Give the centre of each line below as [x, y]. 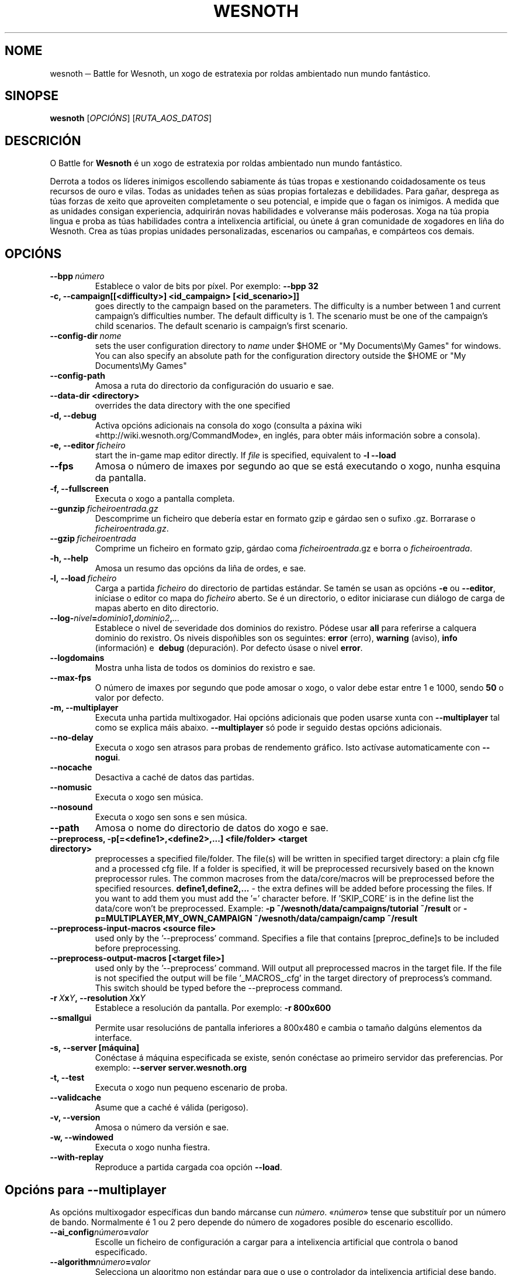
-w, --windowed [82, 1137]
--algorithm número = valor [100, 1262]
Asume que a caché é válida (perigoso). [172, 1108]
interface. [113, 1038]
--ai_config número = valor [99, 1232]
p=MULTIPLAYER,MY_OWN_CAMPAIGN [174, 918]
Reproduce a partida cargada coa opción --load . [188, 1167]
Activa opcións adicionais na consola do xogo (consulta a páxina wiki [228, 426]
